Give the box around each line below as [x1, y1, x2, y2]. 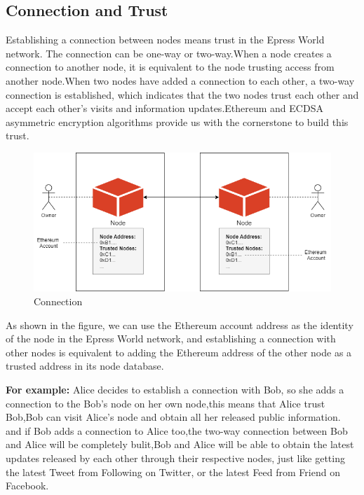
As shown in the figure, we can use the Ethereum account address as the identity [6, 317, 353, 332]
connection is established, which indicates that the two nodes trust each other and [6, 87, 359, 102]
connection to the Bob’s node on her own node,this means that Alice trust [6, 396, 325, 410]
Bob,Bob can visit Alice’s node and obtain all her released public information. [6, 410, 341, 424]
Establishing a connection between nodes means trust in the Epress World [6, 32, 325, 47]
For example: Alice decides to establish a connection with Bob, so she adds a [6, 382, 344, 397]
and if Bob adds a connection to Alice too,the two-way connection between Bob [6, 423, 348, 438]
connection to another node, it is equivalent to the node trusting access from [6, 60, 335, 74]
